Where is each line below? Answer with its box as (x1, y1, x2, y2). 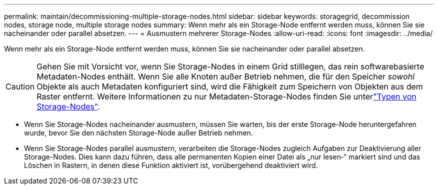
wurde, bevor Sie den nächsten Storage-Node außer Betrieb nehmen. (24, 128, 253, 137)
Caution (5, 81, 35, 91)
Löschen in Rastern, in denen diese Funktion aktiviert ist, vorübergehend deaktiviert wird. (24, 161, 318, 169)
